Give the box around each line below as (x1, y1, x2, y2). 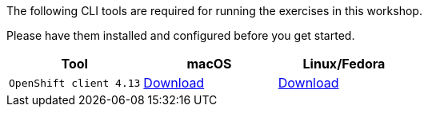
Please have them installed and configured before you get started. (6, 29, 355, 42)
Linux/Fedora (302, 56, 386, 72)
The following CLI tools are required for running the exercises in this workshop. (6, 4, 422, 18)
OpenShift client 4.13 (9, 76, 141, 89)
